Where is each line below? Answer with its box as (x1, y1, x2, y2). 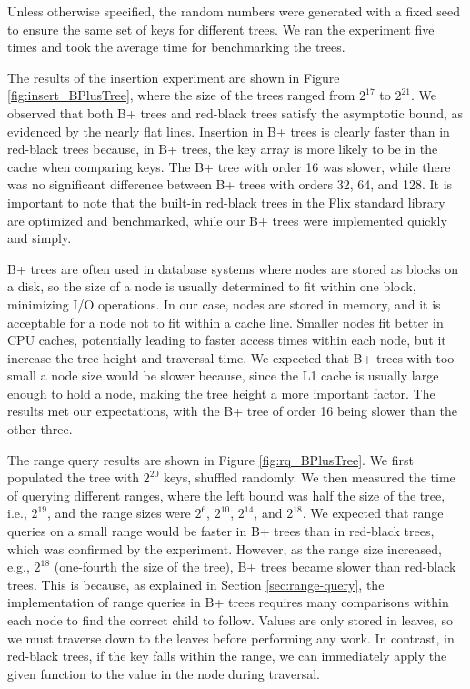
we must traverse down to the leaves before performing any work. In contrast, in (7, 628, 455, 647)
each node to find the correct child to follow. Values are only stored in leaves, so (7, 611, 454, 629)
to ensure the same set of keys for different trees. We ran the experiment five (7, 19, 435, 38)
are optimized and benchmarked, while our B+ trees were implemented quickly (7, 210, 447, 229)
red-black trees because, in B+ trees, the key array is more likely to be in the (7, 139, 438, 158)
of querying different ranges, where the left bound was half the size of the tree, (7, 485, 445, 504)
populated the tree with (7, 468, 140, 487)
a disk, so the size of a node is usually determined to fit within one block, (7, 277, 416, 296)
